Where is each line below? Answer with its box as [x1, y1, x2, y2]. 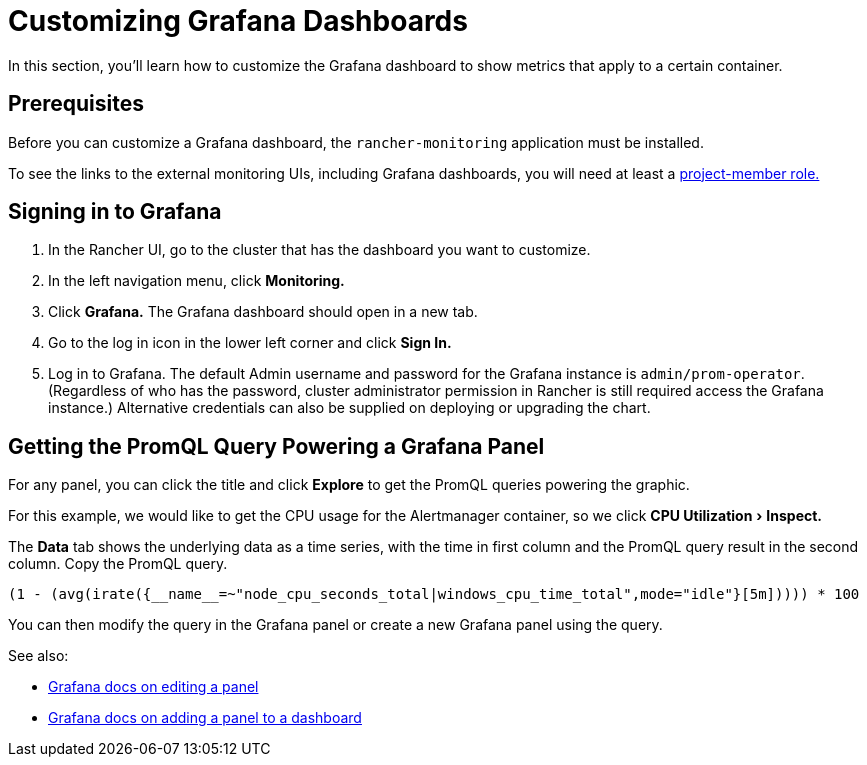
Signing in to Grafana [8, 199, 222, 225]
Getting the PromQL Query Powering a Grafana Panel [8, 433, 545, 459]
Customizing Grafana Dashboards [8, 4, 468, 38]
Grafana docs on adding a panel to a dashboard [48, 709, 362, 727]
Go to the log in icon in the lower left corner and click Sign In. [48, 334, 452, 352]
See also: [8, 647, 69, 665]
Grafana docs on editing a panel [48, 678, 259, 696]
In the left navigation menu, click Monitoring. [48, 272, 345, 290]
